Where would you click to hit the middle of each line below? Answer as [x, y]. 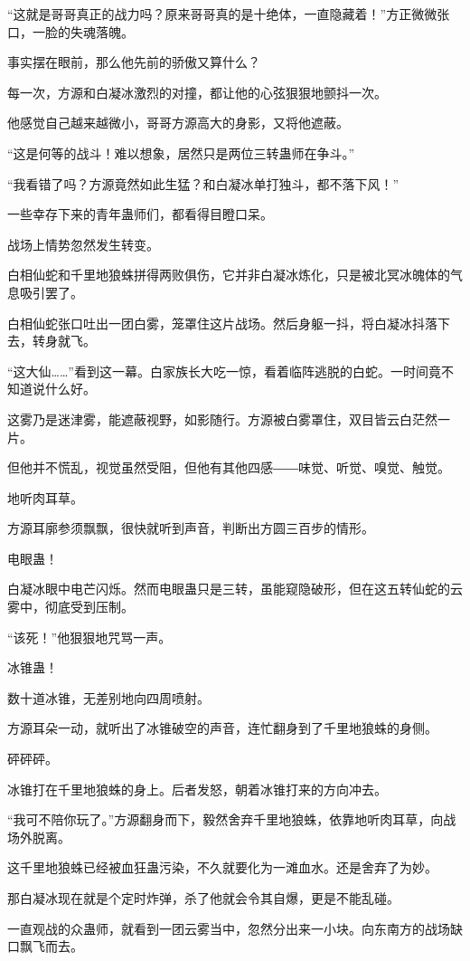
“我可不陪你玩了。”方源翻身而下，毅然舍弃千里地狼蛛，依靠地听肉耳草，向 [226, 819]
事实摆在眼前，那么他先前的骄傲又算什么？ [134, 62]
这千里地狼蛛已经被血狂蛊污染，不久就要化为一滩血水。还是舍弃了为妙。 [222, 867]
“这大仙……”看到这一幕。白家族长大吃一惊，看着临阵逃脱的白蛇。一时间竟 [224, 371]
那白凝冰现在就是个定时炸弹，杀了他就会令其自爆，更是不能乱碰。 [203, 898]
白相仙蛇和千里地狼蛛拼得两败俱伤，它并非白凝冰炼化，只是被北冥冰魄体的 [229, 275]
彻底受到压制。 [89, 607]
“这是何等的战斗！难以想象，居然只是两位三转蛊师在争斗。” [181, 152]
